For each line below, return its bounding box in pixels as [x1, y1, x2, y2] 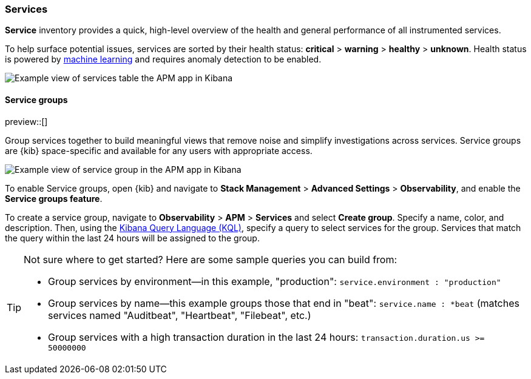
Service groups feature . [5, 193, 103, 204]
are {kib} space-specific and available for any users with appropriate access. [5, 145, 313, 156]
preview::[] [5, 116, 48, 127]
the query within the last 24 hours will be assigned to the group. [5, 232, 260, 243]
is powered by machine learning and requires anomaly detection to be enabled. [5, 54, 322, 65]
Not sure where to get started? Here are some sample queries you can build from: [24, 253, 397, 266]
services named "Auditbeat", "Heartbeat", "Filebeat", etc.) [48, 309, 311, 321]
